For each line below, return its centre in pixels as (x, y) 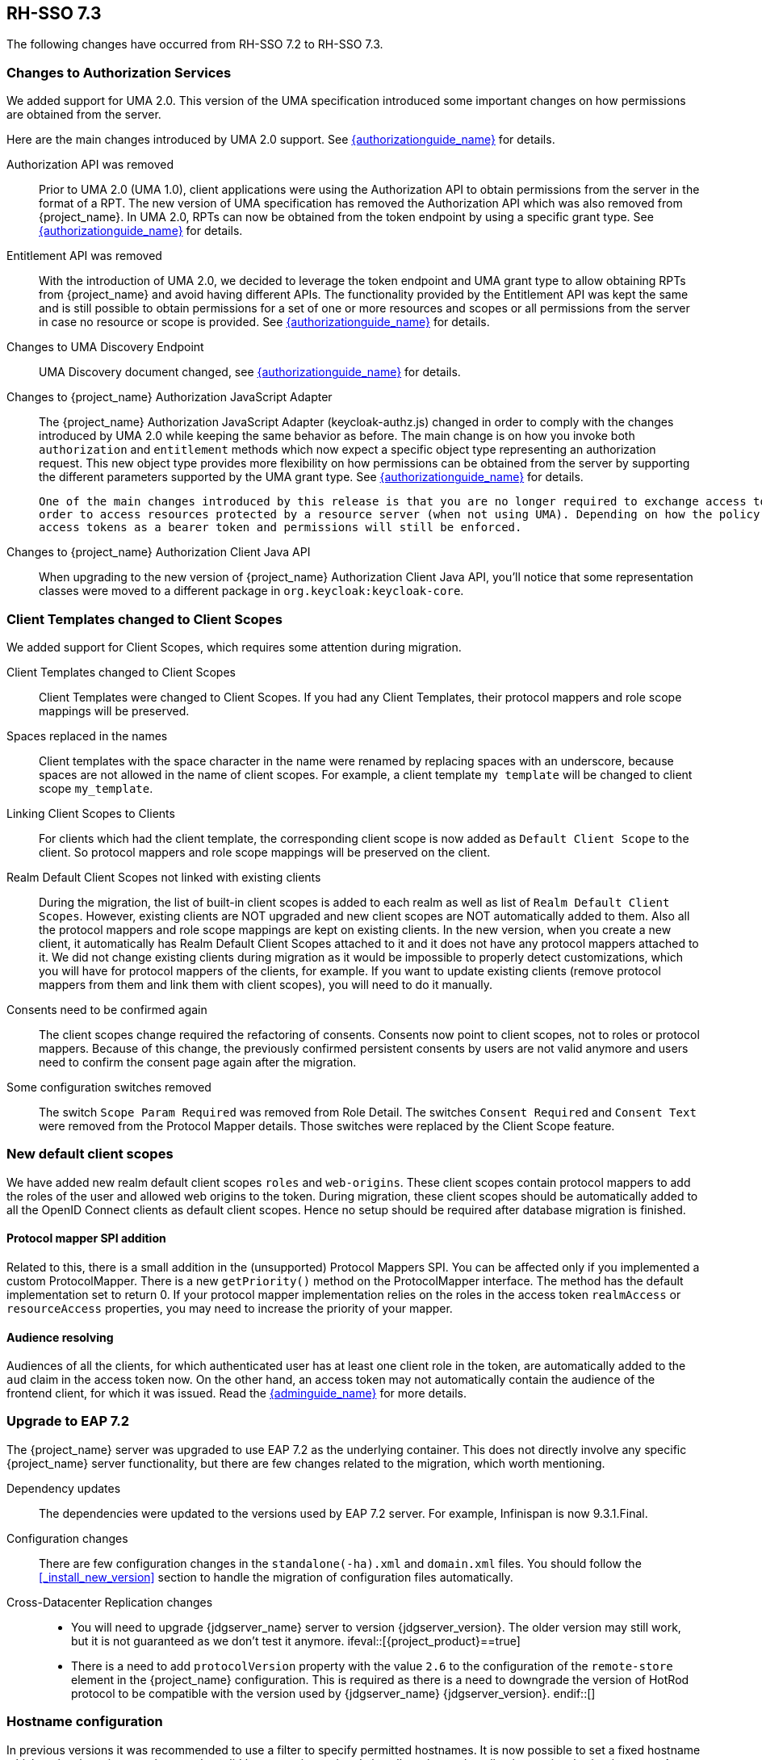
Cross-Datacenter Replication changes (110, 1602)
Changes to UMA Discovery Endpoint (105, 347)
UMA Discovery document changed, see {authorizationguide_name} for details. (250, 372)
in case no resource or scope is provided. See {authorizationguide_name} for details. (264, 322)
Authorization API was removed (90, 165)
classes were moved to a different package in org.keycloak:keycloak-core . (251, 591)
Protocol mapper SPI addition (86, 1238)
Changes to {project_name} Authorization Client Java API (159, 552)
